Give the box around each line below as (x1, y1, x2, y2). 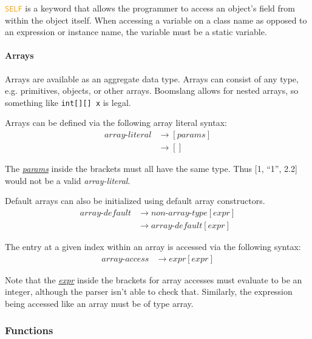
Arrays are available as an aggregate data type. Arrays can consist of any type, (5, 72, 299, 85)
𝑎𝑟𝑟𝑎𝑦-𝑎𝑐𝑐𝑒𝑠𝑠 (101, 254, 149, 263)
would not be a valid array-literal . (5, 174, 131, 186)
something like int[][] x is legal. (5, 96, 131, 108)
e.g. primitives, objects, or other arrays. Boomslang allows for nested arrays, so (5, 84, 299, 97)
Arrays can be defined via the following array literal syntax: (5, 116, 227, 129)
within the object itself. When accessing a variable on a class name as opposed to (5, 13, 307, 26)
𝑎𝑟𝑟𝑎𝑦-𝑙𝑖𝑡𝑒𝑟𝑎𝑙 (104, 131, 152, 140)
